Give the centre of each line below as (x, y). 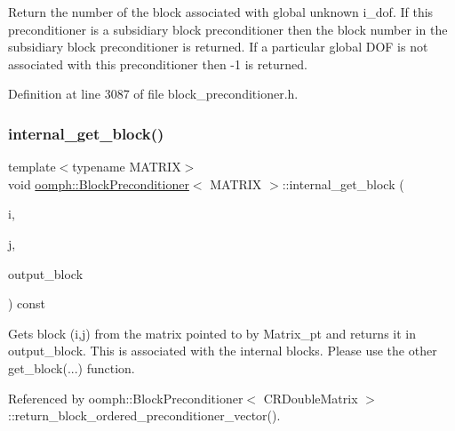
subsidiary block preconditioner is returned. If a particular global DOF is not (218, 47)
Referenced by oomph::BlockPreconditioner (126, 398)
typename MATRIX (127, 167)
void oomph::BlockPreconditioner (99, 184)
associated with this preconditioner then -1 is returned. (158, 64)
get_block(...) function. (72, 367)
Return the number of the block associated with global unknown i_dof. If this (221, 12)
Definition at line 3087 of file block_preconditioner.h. (153, 94)
